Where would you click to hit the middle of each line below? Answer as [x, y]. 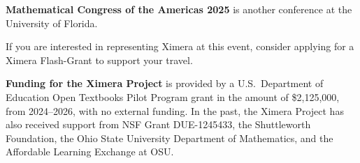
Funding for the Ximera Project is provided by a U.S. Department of [165, 83]
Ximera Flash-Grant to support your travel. [99, 60]
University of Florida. [52, 23]
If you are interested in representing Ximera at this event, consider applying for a [180, 46]
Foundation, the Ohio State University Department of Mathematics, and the [170, 138]
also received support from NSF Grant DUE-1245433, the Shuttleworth [158, 124]
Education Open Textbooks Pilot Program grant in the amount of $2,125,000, [173, 96]
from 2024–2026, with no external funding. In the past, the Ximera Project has [175, 110]
